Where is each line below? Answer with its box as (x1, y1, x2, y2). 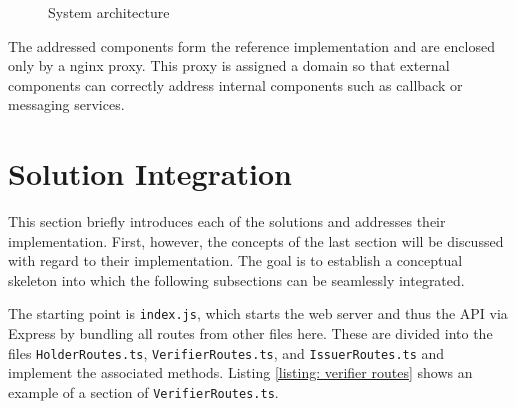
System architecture (48, 2, 170, 22)
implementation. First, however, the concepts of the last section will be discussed (8, 230, 504, 251)
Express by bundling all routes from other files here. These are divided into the (8, 323, 493, 344)
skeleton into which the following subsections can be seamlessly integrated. (8, 269, 465, 290)
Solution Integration (8, 153, 292, 194)
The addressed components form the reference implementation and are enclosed (8, 35, 495, 56)
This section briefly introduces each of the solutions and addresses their (8, 211, 446, 232)
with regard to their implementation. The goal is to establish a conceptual (8, 250, 463, 271)
